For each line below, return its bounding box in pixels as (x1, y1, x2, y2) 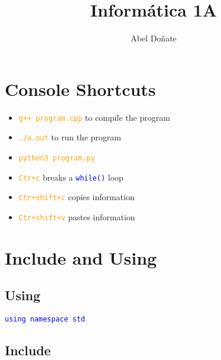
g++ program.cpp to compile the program (18, 111, 170, 123)
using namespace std (5, 315, 86, 324)
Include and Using (5, 245, 157, 269)
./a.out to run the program (18, 131, 121, 143)
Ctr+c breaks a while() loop (18, 171, 123, 183)
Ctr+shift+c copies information (18, 191, 135, 203)
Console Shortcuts (5, 76, 156, 101)
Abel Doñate (131, 32, 177, 44)
